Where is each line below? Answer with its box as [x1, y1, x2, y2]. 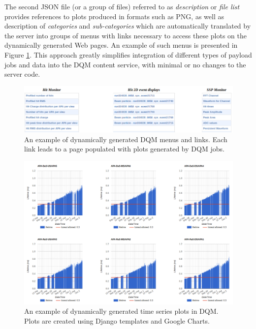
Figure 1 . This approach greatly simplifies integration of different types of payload [4, 49, 252, 60]
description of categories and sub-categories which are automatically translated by [4, 21, 251, 31]
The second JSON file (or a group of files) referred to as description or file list [4, 1, 240, 11]
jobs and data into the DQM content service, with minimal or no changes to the [4, 59, 246, 69]
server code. [4, 69, 40, 79]
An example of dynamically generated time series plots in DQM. [24, 306, 219, 316]
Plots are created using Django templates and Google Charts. [24, 315, 210, 326]
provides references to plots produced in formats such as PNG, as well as [4, 11, 224, 21]
